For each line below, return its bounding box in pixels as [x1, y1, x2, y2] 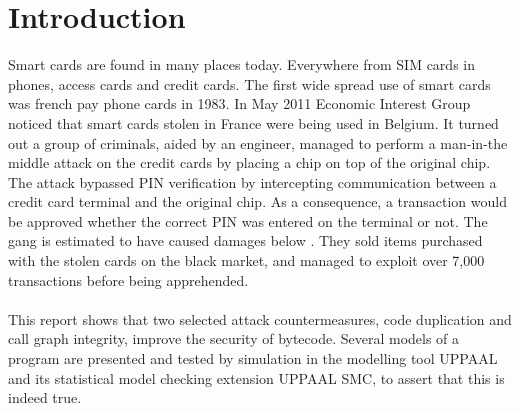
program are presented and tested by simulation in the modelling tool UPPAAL [8, 348, 498, 369]
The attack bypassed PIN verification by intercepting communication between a [8, 171, 497, 192]
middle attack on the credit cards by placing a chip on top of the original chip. [8, 152, 491, 173]
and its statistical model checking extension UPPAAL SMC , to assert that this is [8, 367, 505, 388]
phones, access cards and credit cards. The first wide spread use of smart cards [8, 73, 491, 94]
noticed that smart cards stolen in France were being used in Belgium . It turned [8, 112, 499, 133]
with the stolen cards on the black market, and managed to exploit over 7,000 [8, 250, 485, 271]
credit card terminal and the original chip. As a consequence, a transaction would [8, 191, 507, 212]
